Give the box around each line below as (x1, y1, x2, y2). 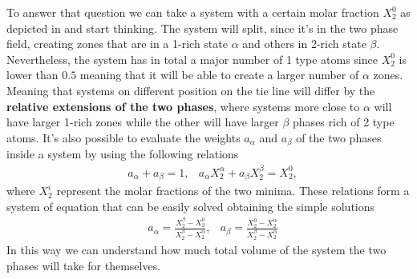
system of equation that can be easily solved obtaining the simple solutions (6, 197, 375, 214)
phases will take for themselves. (6, 257, 161, 273)
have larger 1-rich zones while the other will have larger (6, 114, 279, 130)
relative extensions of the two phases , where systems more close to (6, 98, 360, 114)
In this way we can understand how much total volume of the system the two (6, 241, 387, 258)
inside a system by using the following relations (6, 145, 239, 162)
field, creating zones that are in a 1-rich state (6, 35, 228, 52)
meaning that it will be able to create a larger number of (79, 66, 359, 83)
